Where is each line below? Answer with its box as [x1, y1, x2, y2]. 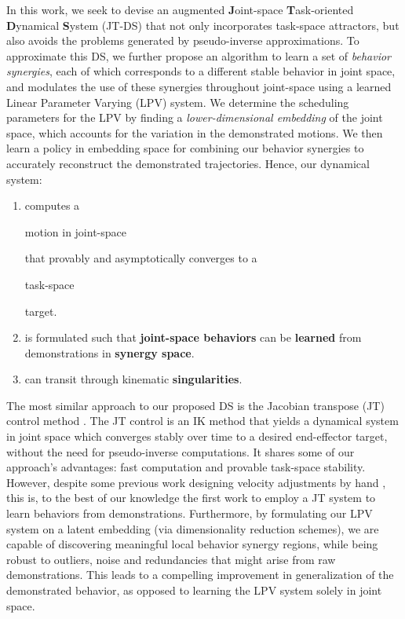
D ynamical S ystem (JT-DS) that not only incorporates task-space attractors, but [6, 16, 400, 33]
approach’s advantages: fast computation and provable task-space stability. [6, 459, 366, 475]
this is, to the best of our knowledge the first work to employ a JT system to [6, 489, 376, 506]
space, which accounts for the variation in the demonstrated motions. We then [6, 124, 383, 141]
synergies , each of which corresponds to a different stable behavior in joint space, [6, 63, 396, 79]
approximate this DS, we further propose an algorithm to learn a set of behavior [6, 47, 392, 64]
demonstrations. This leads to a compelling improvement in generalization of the [6, 566, 394, 583]
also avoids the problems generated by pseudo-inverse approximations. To [6, 32, 359, 49]
